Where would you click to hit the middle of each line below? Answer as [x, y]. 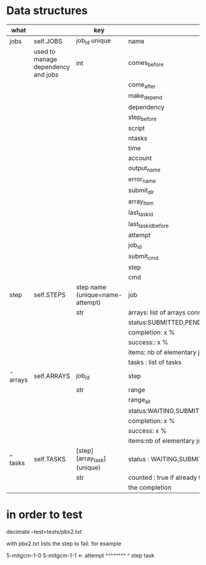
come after [142, 85]
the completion [150, 487]
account [140, 158]
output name [144, 169]
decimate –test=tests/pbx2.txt [44, 531]
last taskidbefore [149, 224]
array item [141, 202]
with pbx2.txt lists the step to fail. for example [64, 544]
